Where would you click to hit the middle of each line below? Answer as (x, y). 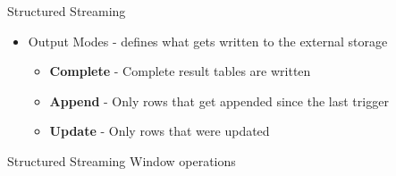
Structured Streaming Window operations (122, 160)
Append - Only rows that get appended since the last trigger (219, 101)
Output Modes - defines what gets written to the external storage (208, 41)
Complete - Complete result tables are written (180, 71)
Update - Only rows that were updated (160, 131)
